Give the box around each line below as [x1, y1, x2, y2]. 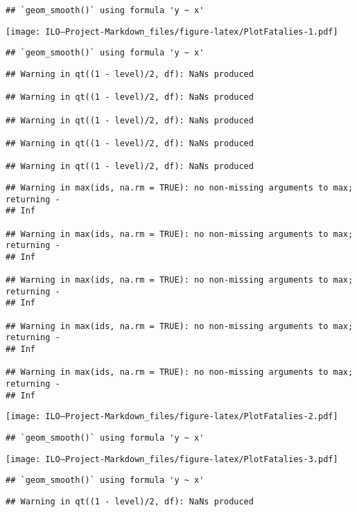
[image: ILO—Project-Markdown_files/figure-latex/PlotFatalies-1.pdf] [6, 26, 338, 37]
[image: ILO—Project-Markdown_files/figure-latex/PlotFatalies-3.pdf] [6, 454, 338, 464]
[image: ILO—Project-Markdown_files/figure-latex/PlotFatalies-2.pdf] [6, 412, 338, 422]
